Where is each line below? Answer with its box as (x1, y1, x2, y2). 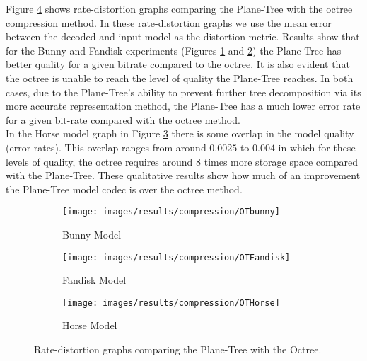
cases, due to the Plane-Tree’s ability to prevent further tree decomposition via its (6, 84, 361, 99)
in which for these (278, 139, 356, 154)
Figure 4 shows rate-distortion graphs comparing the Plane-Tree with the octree (6, 1, 353, 16)
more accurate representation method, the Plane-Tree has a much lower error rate (6, 98, 361, 113)
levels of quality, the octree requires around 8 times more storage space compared (6, 154, 358, 168)
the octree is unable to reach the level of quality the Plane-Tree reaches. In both (6, 70, 354, 85)
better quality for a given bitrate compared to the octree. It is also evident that (6, 57, 350, 71)
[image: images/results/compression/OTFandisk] (62, 252, 291, 263)
